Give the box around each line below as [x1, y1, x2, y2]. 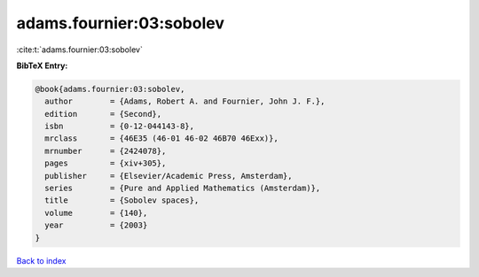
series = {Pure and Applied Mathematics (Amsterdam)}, [44, 183, 321, 194]
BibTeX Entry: [16, 60, 68, 71]
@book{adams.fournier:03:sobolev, [35, 84, 185, 94]
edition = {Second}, [44, 109, 162, 119]
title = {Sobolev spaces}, [44, 196, 200, 205]
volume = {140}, [44, 208, 148, 218]
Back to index [16, 255, 67, 265]
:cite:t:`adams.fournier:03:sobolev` [16, 44, 144, 55]
